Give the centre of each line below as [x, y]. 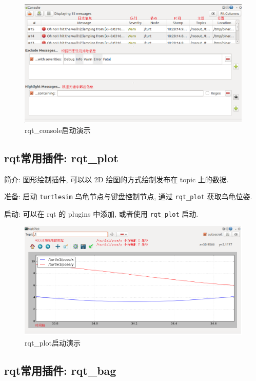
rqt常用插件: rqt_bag [60, 370]
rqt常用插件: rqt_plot [61, 157]
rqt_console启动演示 [58, 130]
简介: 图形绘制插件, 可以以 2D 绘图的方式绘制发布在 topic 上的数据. [116, 179]
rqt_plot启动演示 [53, 342]
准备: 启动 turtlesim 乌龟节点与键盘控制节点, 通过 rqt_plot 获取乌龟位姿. [128, 196]
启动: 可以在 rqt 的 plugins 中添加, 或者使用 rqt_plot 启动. [101, 213]
